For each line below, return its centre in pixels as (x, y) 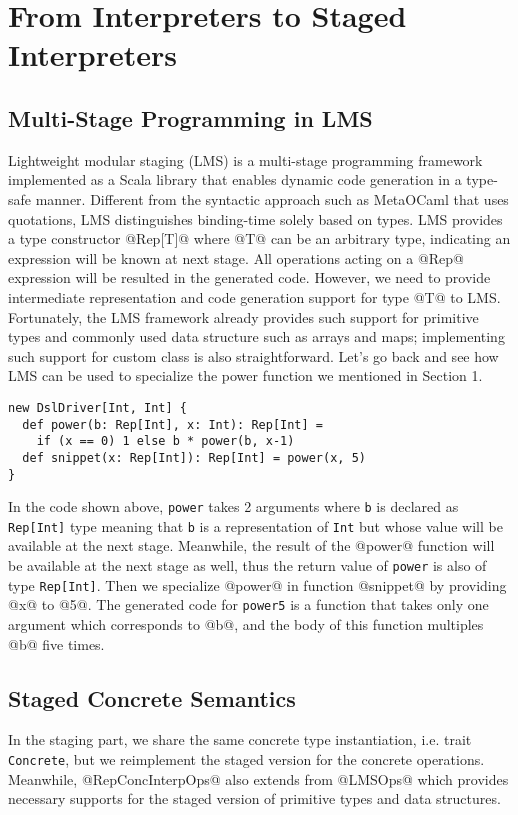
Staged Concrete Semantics (152, 697)
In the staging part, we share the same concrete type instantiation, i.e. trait (240, 739)
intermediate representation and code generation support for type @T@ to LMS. (254, 296)
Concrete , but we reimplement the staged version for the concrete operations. (246, 759)
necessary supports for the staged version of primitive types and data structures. (254, 798)
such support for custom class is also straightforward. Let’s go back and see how (253, 355)
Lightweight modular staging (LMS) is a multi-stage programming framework (245, 159)
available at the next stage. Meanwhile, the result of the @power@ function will (251, 545)
